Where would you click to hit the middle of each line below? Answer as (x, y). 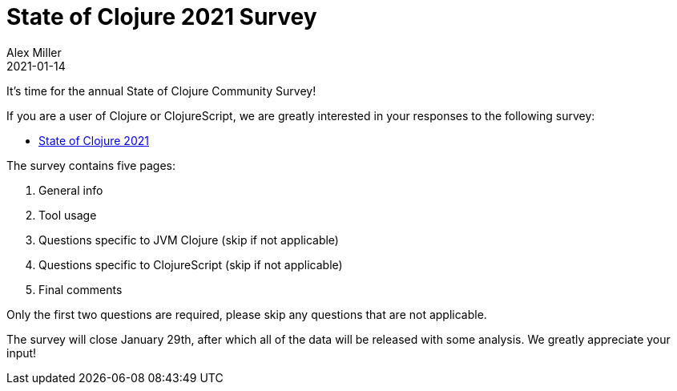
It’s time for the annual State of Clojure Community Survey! (161, 91)
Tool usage (68, 215)
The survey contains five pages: (91, 165)
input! (22, 353)
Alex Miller (34, 52)
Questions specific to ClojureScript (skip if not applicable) (191, 264)
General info (71, 190)
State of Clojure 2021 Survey (162, 17)
